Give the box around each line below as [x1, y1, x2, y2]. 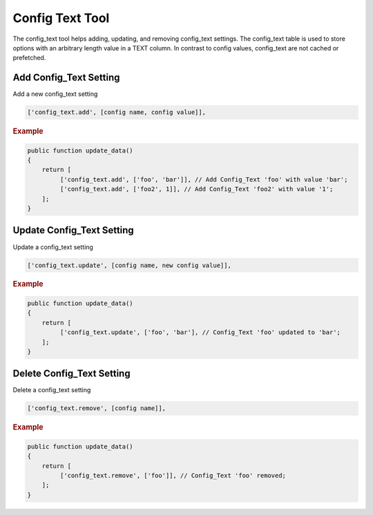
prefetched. [12, 54, 46, 62]
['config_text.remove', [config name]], [27, 405, 166, 412]
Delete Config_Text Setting [12, 368, 131, 380]
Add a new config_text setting [12, 90, 98, 98]
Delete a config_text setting [12, 386, 91, 394]
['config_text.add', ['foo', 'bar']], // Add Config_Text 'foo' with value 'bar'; [59, 175, 348, 183]
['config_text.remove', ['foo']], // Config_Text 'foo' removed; [59, 472, 287, 480]
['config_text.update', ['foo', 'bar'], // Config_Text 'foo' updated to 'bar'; [59, 329, 341, 336]
